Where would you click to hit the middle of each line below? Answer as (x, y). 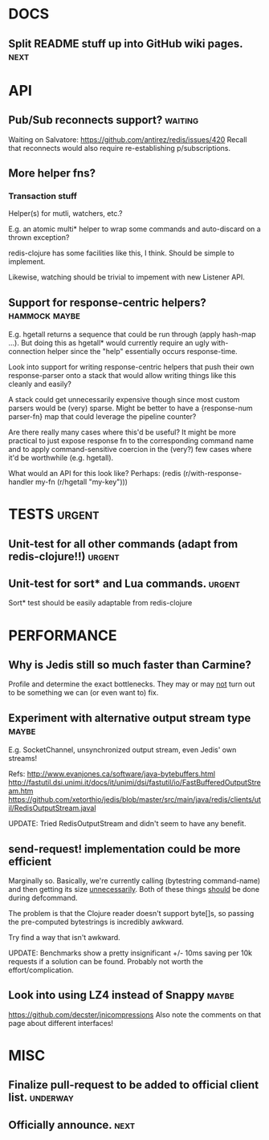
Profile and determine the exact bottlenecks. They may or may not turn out (132, 684)
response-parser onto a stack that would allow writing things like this (122, 376)
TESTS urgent (54, 514)
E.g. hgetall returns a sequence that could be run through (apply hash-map (132, 335)
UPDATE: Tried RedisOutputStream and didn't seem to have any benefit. (127, 824)
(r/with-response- (212, 474)
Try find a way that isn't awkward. (64, 938)
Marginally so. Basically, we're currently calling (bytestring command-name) (134, 881)
